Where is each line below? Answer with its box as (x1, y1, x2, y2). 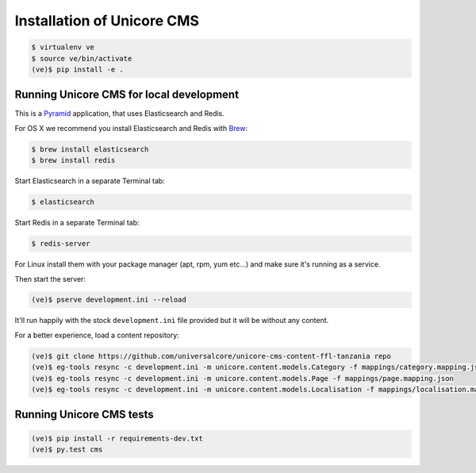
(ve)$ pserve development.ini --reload (31, 295, 186, 305)
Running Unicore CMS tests (14, 408, 154, 421)
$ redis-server (31, 239, 90, 248)
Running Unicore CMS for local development (14, 88, 240, 102)
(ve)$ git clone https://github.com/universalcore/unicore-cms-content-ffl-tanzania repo (31, 352, 392, 360)
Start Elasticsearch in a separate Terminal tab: (14, 176, 166, 186)
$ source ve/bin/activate (31, 54, 132, 63)
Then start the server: (14, 274, 86, 283)
